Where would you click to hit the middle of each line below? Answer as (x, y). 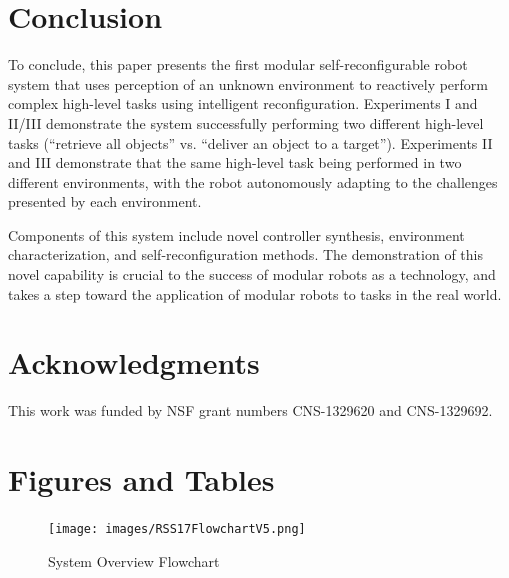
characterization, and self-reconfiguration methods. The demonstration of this (245, 254)
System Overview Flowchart (134, 560)
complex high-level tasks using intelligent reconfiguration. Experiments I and (243, 103)
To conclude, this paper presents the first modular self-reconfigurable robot (238, 64)
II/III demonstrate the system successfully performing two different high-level (246, 122)
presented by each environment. (105, 201)
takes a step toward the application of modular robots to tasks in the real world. (255, 293)
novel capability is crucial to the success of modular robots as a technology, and (252, 274)
